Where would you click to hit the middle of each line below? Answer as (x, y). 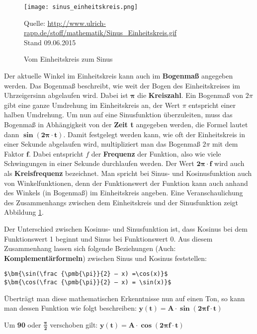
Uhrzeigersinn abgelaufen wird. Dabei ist (66, 95)
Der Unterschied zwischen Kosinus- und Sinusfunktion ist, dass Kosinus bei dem (126, 228)
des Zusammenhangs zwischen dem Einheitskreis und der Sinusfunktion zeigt (121, 202)
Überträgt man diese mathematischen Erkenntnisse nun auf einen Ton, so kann (125, 298)
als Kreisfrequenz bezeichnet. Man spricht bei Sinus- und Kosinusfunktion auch (128, 173)
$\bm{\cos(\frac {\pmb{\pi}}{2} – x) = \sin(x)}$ (88, 282)
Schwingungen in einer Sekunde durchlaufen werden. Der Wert (99, 163)
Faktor (14, 153)
